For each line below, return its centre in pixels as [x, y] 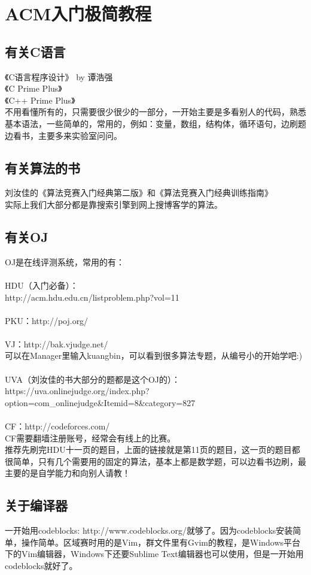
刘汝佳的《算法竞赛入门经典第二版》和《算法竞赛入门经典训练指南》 [139, 193]
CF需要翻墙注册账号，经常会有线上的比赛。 [90, 438]
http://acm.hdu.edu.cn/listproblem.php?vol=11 [92, 297]
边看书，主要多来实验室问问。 [63, 135]
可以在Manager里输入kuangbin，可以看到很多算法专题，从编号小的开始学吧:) [154, 355]
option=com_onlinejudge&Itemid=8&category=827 [100, 402]
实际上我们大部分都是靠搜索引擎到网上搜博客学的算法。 [114, 204]
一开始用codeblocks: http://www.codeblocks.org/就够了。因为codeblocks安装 [149, 530]
